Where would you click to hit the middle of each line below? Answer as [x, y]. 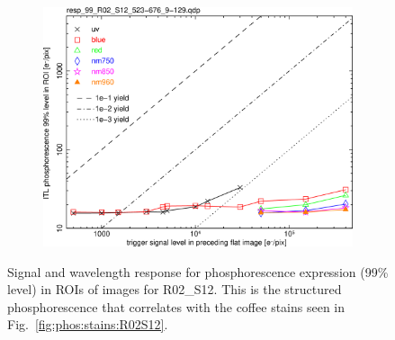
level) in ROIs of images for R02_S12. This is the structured [175, 289]
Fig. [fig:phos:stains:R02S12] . [88, 324]
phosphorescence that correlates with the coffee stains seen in [176, 306]
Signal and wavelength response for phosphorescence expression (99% [198, 271]
